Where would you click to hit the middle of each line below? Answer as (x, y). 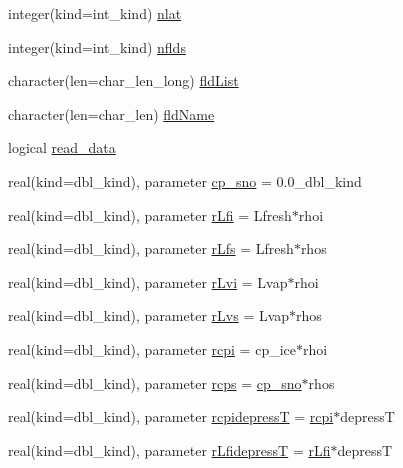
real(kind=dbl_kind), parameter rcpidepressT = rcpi (171, 416)
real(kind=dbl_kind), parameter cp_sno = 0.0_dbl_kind (185, 180)
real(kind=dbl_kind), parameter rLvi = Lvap (148, 281)
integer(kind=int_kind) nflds (97, 46)
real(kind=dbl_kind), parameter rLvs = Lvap (149, 315)
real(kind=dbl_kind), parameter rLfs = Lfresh (151, 248)
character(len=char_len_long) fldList (123, 80)
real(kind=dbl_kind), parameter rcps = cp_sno (155, 382)
